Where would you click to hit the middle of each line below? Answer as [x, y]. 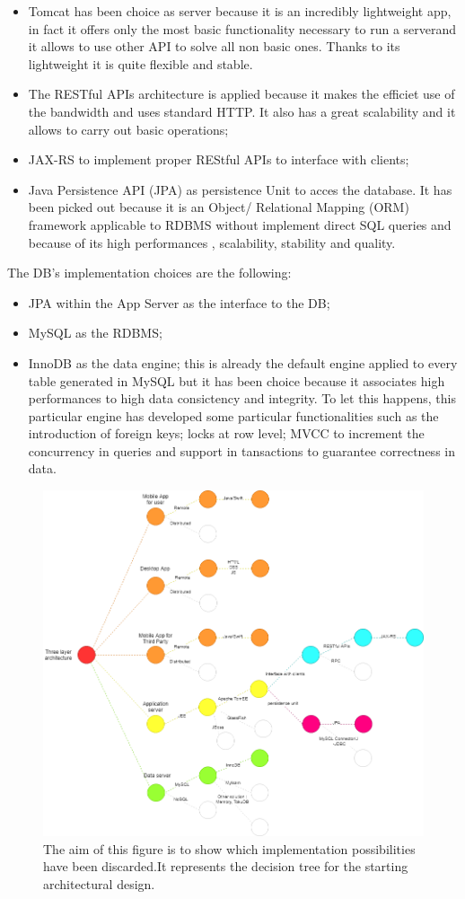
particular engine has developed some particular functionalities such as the [233, 415]
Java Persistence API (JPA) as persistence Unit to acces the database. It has [240, 189]
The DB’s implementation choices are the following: [149, 273]
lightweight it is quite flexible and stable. [140, 63]
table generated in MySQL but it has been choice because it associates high [237, 380]
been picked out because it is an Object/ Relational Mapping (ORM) [219, 207]
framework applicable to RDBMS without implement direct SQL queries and [240, 224]
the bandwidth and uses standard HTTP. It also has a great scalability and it [242, 111]
